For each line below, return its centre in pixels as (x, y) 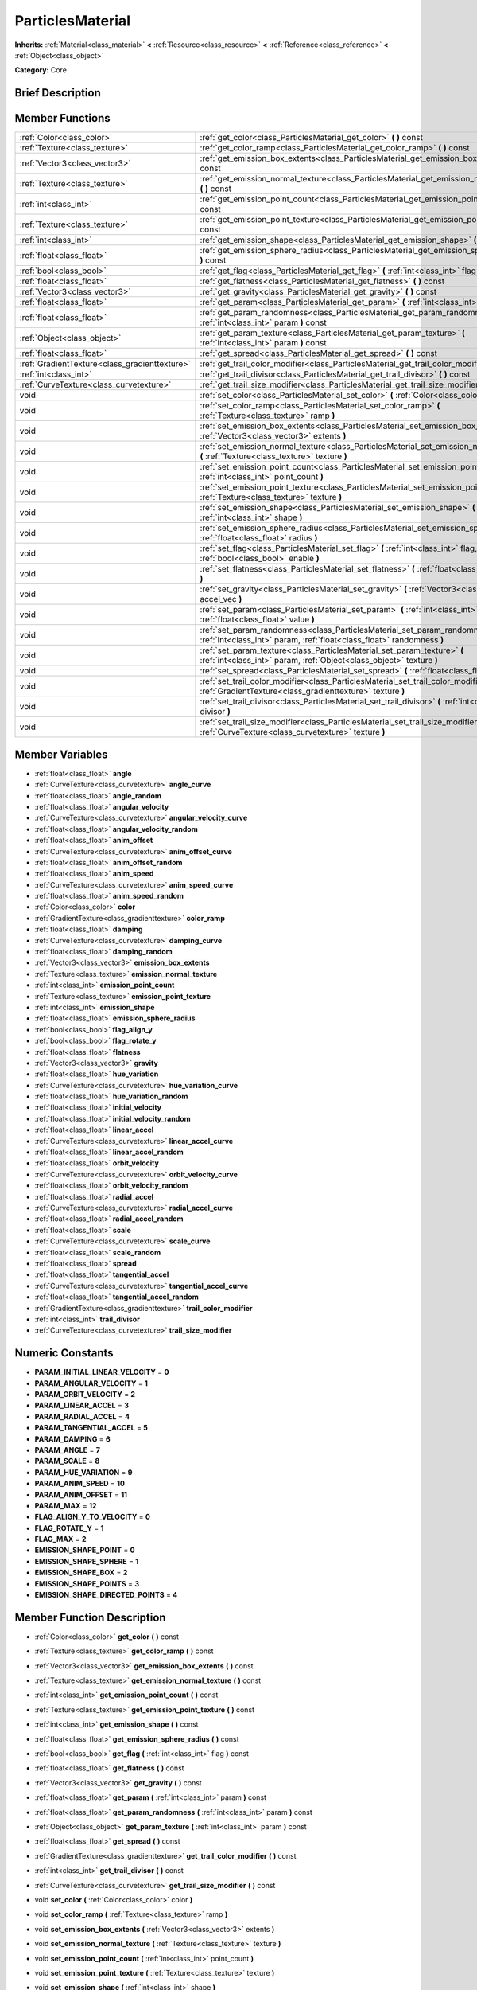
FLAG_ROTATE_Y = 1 (69, 1528)
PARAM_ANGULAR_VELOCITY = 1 (91, 1383)
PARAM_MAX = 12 (66, 1505)
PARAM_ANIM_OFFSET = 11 (81, 1494)
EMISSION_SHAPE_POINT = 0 (85, 1550)
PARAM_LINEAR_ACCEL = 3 (81, 1406)
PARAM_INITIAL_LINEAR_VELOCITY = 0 (102, 1372)
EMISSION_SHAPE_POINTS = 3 (87, 1583)
